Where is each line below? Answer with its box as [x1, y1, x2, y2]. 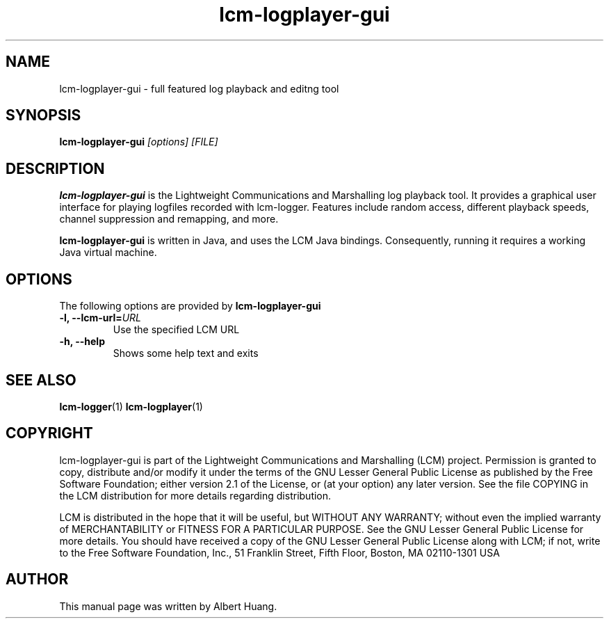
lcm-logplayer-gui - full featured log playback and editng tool [59, 82, 339, 95]
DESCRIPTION [6, 159, 105, 177]
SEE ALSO [6, 371, 76, 389]
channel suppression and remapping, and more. [59, 213, 279, 225]
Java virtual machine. [59, 246, 157, 259]
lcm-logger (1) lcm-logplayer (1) [59, 400, 203, 413]
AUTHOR [6, 570, 69, 589]
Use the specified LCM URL [113, 323, 240, 336]
